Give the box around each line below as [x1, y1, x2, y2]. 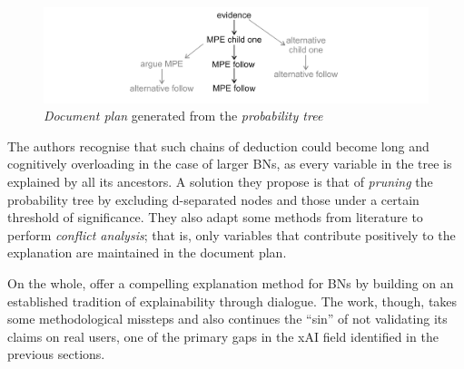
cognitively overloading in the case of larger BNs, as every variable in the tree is [7, 154, 452, 173]
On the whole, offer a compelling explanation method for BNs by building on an [7, 274, 454, 293]
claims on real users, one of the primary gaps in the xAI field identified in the [7, 326, 439, 345]
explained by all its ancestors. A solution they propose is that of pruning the [7, 172, 433, 191]
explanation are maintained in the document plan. [7, 243, 287, 262]
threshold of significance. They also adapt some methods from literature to [7, 208, 423, 227]
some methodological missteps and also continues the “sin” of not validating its [7, 309, 448, 328]
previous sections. [7, 345, 105, 364]
